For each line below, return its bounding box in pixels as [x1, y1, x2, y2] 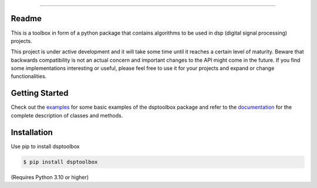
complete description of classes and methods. [11, 112, 123, 119]
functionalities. [11, 73, 47, 80]
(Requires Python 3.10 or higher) [11, 173, 89, 180]
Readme [11, 14, 42, 23]
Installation [11, 127, 53, 137]
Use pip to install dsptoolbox [11, 143, 80, 150]
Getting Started [11, 88, 69, 98]
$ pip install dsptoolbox [23, 159, 98, 165]
